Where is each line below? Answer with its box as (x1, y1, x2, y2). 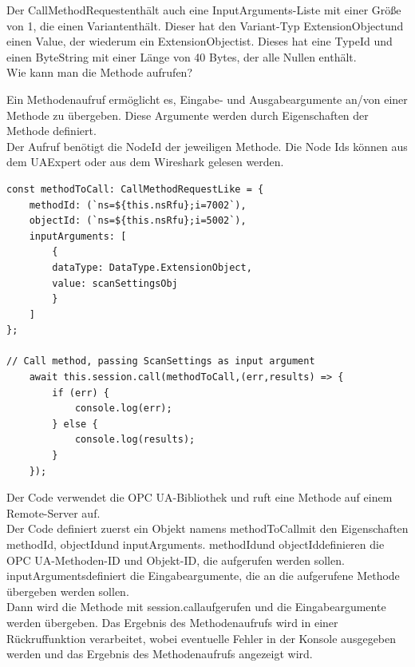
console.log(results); (74, 434, 196, 446)
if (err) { (52, 387, 109, 399)
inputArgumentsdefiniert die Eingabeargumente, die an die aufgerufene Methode (6, 567, 400, 584)
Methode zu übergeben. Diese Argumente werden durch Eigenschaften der (6, 106, 369, 123)
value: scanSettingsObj (52, 277, 178, 289)
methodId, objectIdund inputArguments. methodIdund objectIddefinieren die (6, 536, 385, 552)
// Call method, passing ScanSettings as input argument (6, 355, 315, 367)
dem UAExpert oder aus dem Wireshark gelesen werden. (6, 153, 284, 170)
